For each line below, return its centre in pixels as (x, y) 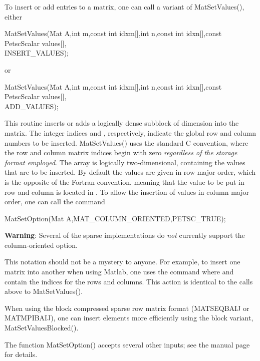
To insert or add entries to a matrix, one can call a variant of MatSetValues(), (124, 7)
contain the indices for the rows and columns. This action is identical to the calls (129, 281)
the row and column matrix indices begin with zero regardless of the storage (121, 152)
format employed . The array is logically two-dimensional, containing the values (125, 162)
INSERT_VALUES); (37, 53)
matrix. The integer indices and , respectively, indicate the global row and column (130, 132)
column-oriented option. (41, 245)
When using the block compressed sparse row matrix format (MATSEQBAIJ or (127, 308)
